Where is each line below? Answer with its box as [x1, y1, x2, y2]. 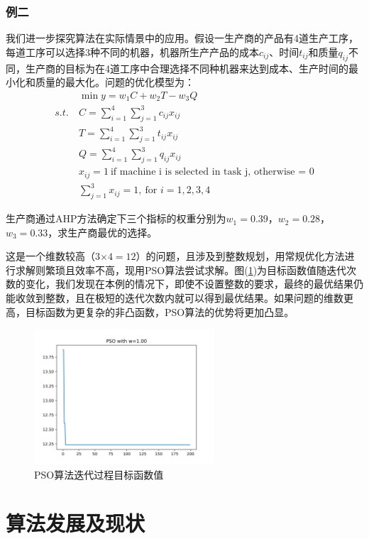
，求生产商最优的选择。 [48, 224, 158, 239]
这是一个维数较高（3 [6, 249, 100, 263]
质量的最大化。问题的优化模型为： [35, 75, 194, 89]
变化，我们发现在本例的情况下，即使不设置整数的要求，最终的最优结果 [25, 276, 353, 291]
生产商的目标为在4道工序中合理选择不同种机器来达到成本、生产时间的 [25, 60, 348, 75]
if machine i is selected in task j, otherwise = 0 [110, 167, 314, 178]
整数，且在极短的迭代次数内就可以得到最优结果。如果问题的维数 [45, 290, 343, 305]
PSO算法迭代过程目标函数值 [34, 467, 164, 481]
